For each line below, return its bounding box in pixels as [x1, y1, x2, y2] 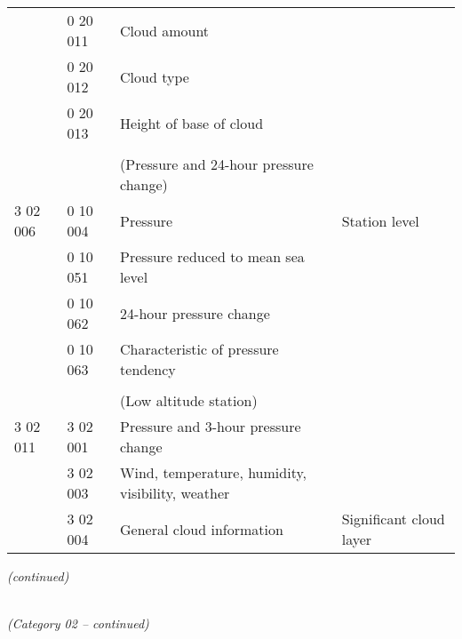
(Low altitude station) [120, 390, 258, 411]
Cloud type [120, 66, 189, 87]
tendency [120, 359, 176, 379]
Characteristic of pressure [120, 339, 279, 359]
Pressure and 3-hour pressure [120, 416, 301, 436]
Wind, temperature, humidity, [120, 462, 307, 483]
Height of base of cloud [120, 112, 264, 133]
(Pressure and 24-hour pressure [120, 154, 314, 174]
